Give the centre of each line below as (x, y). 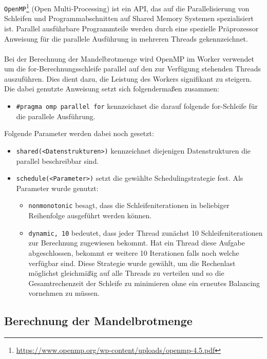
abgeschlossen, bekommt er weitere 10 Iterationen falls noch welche (134, 252)
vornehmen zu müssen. (64, 293)
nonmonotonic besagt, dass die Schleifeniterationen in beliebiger (129, 205)
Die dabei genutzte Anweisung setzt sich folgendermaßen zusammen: (112, 89)
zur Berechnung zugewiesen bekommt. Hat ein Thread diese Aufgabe (137, 243)
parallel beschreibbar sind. (58, 160)
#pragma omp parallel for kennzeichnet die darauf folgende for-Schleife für (137, 106)
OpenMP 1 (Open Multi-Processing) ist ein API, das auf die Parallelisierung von (127, 7)
